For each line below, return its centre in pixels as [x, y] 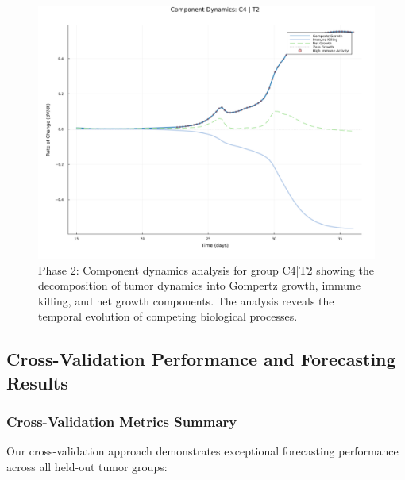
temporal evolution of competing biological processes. [168, 316]
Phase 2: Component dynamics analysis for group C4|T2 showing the [206, 269]
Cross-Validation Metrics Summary [122, 422]
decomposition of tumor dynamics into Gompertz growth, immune [199, 285]
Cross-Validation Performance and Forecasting [201, 359]
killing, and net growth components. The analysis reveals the [186, 300]
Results [37, 382]
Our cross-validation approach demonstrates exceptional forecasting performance [202, 451]
